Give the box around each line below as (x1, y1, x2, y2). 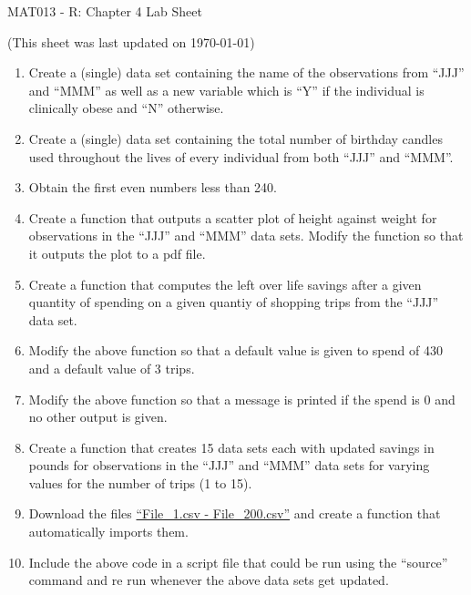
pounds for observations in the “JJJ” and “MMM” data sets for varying (28, 456, 430, 475)
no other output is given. (28, 407, 168, 426)
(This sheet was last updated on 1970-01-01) (7, 32, 255, 51)
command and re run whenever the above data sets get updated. (28, 570, 389, 590)
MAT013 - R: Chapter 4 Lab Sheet (7, 2, 202, 20)
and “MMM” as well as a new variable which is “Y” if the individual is (28, 80, 425, 99)
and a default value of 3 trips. (28, 358, 195, 377)
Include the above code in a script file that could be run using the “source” (28, 552, 448, 571)
